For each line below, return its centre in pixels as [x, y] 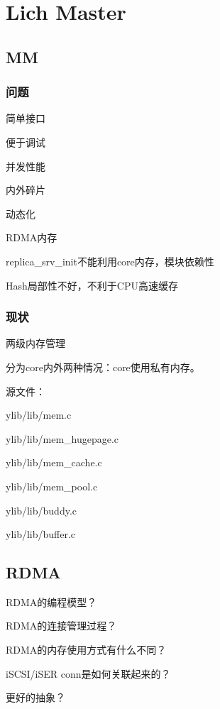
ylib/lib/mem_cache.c [54, 462]
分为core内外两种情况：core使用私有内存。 [103, 367]
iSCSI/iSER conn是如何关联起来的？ [88, 673]
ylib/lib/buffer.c [41, 534]
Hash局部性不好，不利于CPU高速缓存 [92, 285]
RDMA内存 [32, 237]
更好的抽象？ [35, 697]
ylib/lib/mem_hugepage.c [62, 438]
